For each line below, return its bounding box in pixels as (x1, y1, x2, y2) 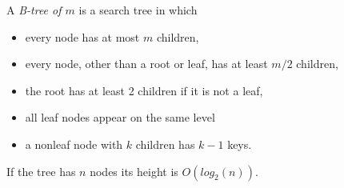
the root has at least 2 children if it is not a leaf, (25, 82, 263, 98)
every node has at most (25, 28, 140, 45)
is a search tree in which (78, 2, 198, 18)
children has (135, 135, 195, 152)
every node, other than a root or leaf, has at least (25, 55, 268, 72)
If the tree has (6, 162, 76, 179)
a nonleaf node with (25, 135, 123, 152)
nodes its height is (90, 162, 178, 179)
